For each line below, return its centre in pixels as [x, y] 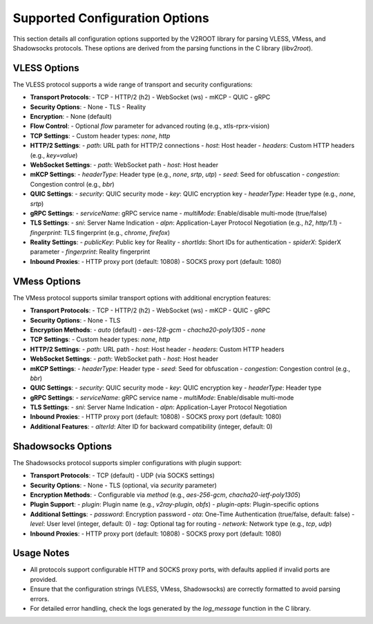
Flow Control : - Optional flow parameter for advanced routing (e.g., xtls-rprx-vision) [150, 126]
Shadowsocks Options [63, 446]
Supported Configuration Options [111, 18]
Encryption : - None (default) [71, 117]
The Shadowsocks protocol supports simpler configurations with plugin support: [127, 462]
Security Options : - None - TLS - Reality [88, 106]
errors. [40, 598]
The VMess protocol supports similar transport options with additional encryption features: [142, 298]
